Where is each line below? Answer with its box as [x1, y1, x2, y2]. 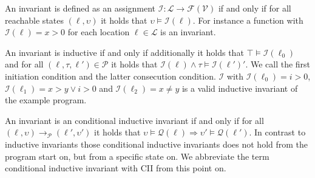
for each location [67, 26, 130, 38]
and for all [5, 58, 44, 70]
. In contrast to [249, 126, 306, 139]
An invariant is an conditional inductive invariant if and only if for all [5, 114, 264, 126]
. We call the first [245, 58, 311, 70]
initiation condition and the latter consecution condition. [5, 69, 216, 82]
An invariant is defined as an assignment [5, 2, 156, 14]
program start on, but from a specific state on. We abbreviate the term [5, 149, 269, 162]
